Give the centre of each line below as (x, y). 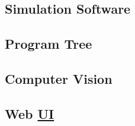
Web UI (30, 113)
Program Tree (49, 44)
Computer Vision (59, 78)
